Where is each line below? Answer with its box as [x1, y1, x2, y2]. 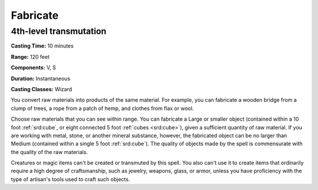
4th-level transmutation [11, 26, 107, 36]
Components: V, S [11, 64, 56, 71]
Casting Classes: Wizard [11, 85, 72, 92]
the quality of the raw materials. [11, 148, 88, 155]
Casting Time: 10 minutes [11, 42, 74, 49]
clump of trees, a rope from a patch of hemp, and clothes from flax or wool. [11, 105, 194, 112]
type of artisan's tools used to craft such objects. [11, 175, 130, 182]
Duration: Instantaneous [11, 75, 71, 82]
